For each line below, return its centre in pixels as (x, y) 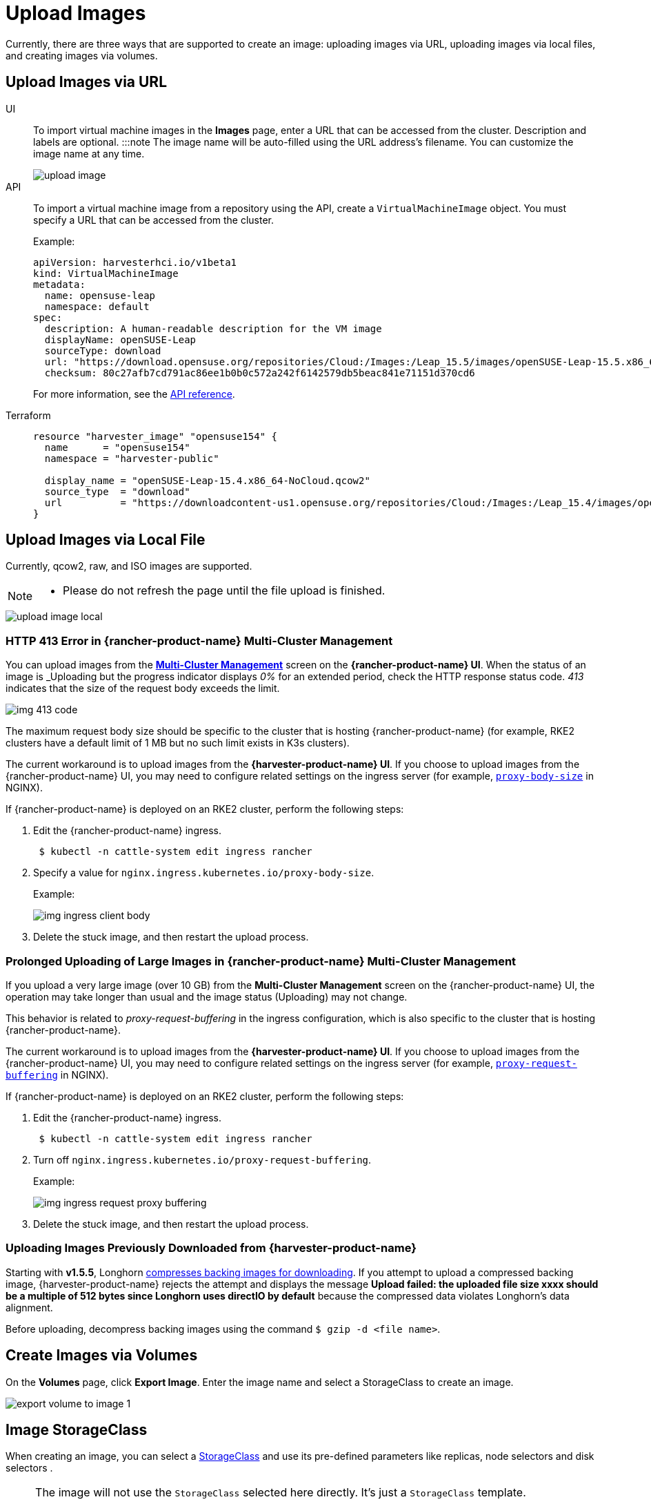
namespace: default (97, 306)
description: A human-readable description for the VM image (213, 328)
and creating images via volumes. (82, 55)
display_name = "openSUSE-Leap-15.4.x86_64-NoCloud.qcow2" (207, 480)
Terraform (28, 415)
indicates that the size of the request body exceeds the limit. (143, 688)
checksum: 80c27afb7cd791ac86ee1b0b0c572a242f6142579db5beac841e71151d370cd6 (260, 373)
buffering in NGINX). (57, 1074)
